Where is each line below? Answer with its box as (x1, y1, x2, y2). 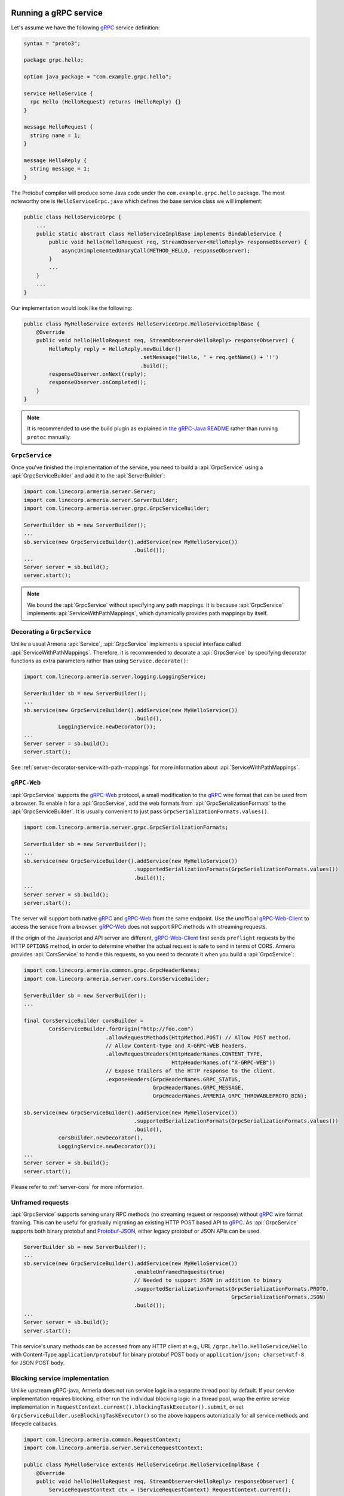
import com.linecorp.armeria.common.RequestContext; (23, 1436, 182, 1443)
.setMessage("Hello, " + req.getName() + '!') (140, 354, 279, 361)
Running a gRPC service (11, 8, 103, 18)
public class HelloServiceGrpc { (23, 214, 122, 221)
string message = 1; (30, 165, 90, 172)
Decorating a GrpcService (11, 627, 91, 636)
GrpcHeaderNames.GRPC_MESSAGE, (152, 1084, 244, 1091)
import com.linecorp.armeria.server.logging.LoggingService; (23, 673, 207, 680)
